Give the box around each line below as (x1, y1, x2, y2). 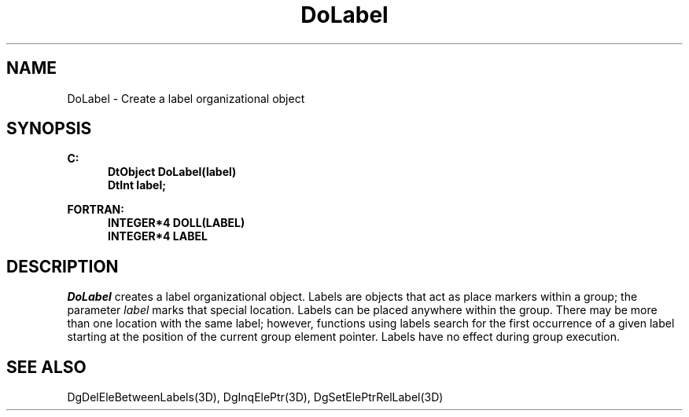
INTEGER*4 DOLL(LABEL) (108, 216, 245, 230)
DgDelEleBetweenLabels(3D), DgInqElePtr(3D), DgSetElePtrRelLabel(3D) (67, 390, 444, 404)
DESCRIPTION (6, 256, 119, 276)
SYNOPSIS (6, 119, 92, 139)
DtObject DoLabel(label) (108, 165, 237, 179)
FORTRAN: (67, 203, 124, 217)
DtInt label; (108, 178, 167, 192)
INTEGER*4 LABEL (108, 229, 208, 243)
